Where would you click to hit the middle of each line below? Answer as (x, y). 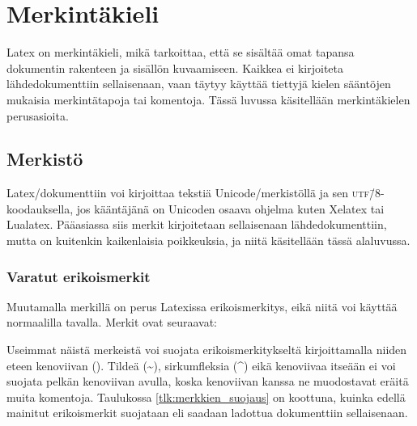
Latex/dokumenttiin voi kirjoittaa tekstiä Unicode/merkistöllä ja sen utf (188, 193)
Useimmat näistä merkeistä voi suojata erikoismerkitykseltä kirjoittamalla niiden (207, 350)
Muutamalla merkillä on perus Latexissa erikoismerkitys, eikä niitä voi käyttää (202, 306)
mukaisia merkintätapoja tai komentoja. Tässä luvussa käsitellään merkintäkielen (208, 99)
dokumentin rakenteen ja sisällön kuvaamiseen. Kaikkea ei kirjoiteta (175, 67)
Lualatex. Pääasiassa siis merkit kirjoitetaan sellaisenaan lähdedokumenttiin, (197, 224)
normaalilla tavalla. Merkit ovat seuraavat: (112, 322)
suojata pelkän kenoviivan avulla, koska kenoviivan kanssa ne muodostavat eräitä (208, 381)
